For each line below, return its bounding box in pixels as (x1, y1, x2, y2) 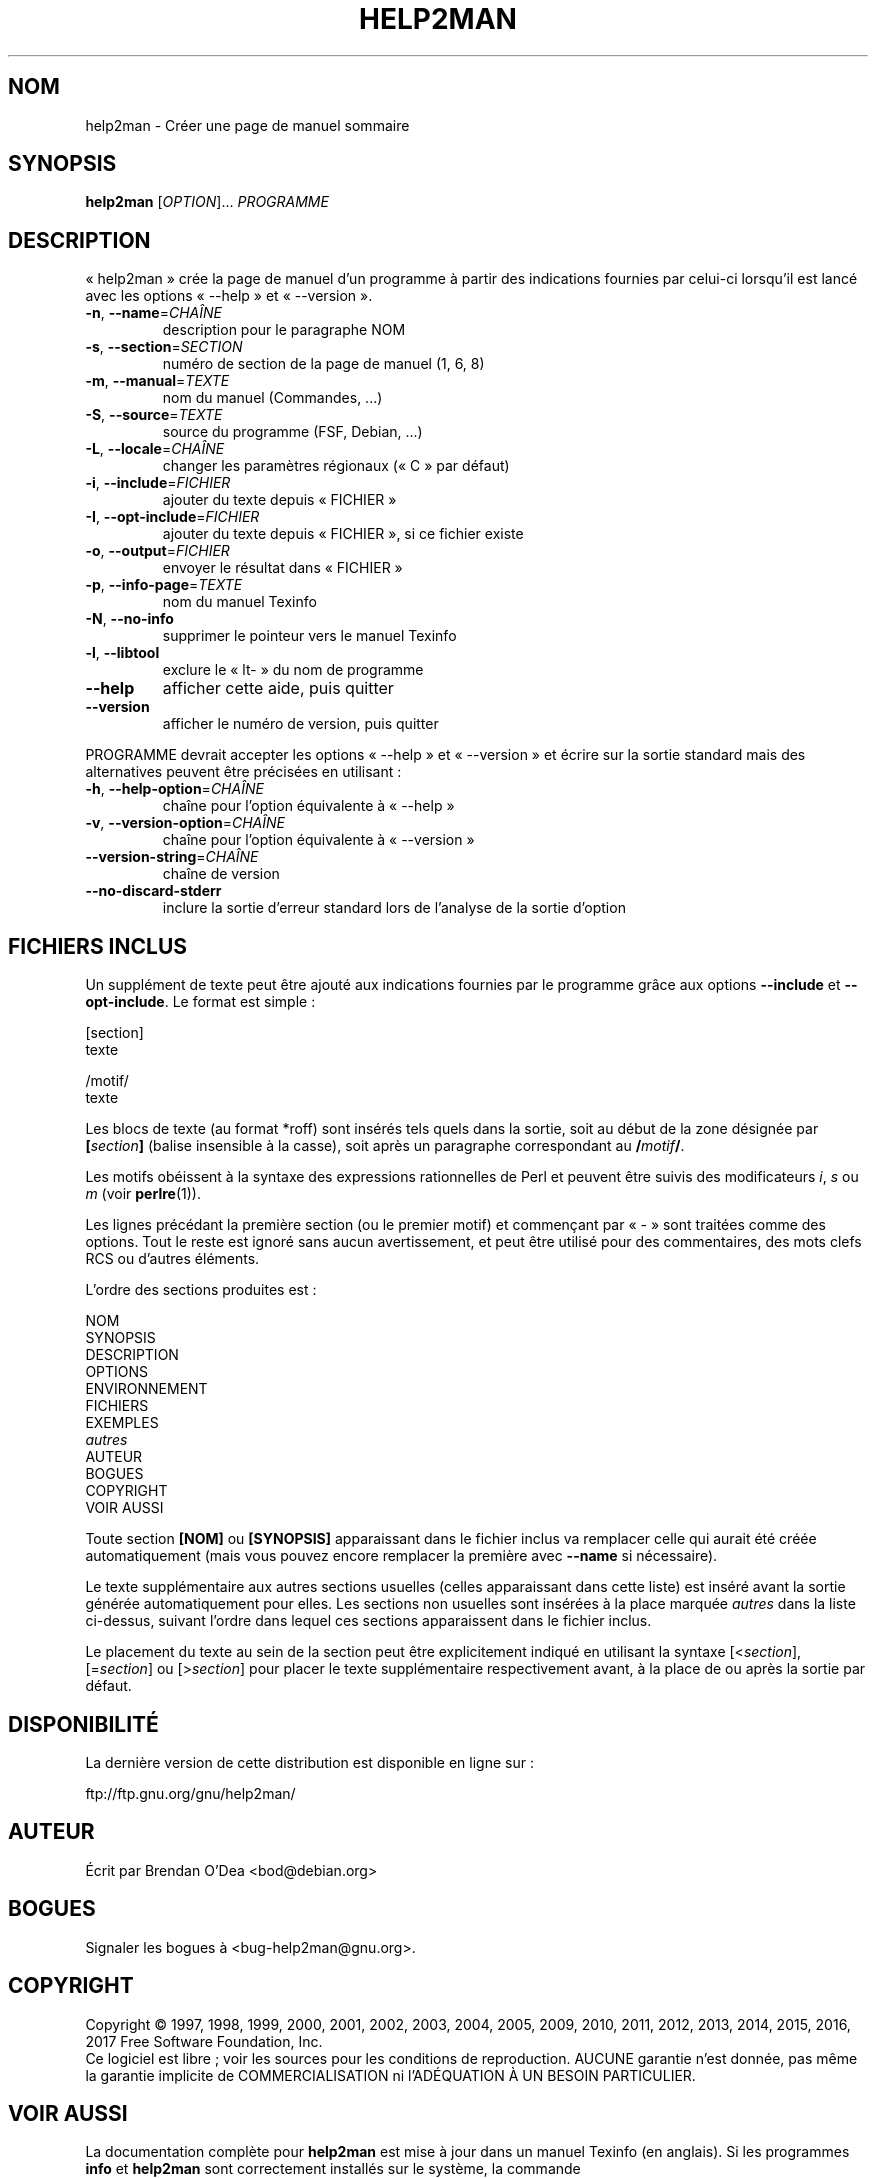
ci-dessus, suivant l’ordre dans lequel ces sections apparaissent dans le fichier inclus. (85, 1612, 652, 1630)
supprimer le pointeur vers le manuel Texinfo (162, 627, 457, 645)
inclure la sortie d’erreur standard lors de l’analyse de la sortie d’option (162, 899, 626, 917)
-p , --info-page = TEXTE (85, 576, 243, 594)
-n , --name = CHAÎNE (85, 304, 222, 322)
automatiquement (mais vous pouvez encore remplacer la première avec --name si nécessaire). (85, 1547, 718, 1565)
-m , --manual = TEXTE (85, 372, 230, 390)
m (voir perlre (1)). (85, 1185, 201, 1203)
